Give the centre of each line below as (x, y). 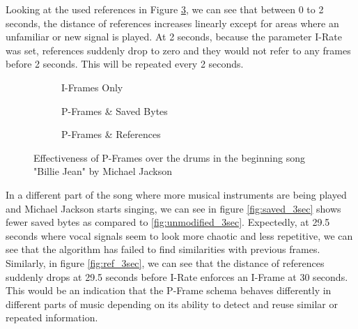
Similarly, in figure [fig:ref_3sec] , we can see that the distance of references (165, 262)
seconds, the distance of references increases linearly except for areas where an (172, 23)
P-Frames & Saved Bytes (115, 110)
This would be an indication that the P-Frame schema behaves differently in (169, 290)
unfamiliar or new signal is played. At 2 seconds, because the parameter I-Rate (174, 37)
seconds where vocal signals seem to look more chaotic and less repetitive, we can (179, 235)
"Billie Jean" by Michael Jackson (103, 171)
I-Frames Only (92, 87)
